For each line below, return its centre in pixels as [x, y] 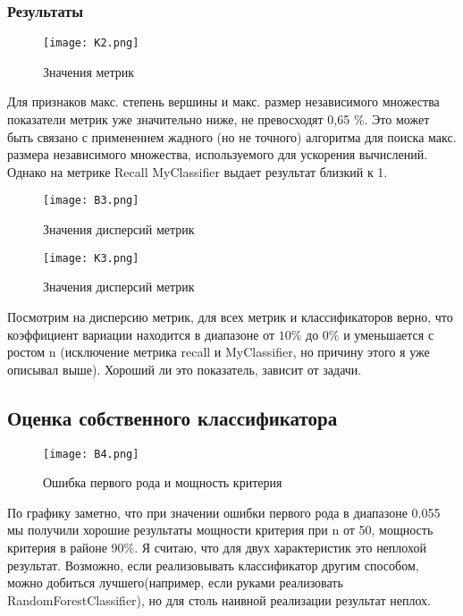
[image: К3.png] [91, 258]
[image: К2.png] [91, 43]
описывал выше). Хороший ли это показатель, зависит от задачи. [185, 369]
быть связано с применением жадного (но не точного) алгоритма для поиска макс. [232, 136]
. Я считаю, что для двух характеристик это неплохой [280, 547]
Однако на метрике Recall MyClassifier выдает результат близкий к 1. [198, 171]
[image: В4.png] [91, 454]
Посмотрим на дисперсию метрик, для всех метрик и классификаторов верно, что [230, 316]
